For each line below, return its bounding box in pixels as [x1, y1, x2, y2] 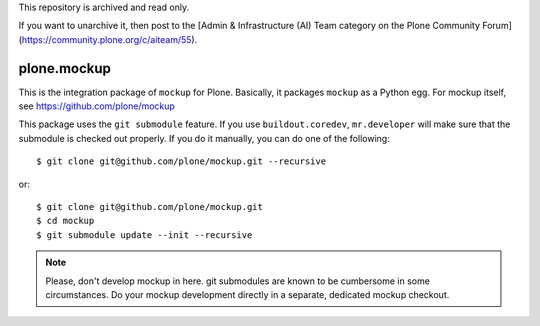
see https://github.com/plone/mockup [18, 100, 175, 112]
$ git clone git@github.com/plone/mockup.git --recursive [36, 156, 327, 167]
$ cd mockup [36, 215, 95, 227]
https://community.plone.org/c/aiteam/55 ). [21, 33, 198, 45]
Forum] [481, 20, 512, 32]
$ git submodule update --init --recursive [36, 229, 253, 240]
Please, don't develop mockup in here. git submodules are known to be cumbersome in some [45, 275, 430, 287]
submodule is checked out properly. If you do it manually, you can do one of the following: [18, 132, 390, 144]
